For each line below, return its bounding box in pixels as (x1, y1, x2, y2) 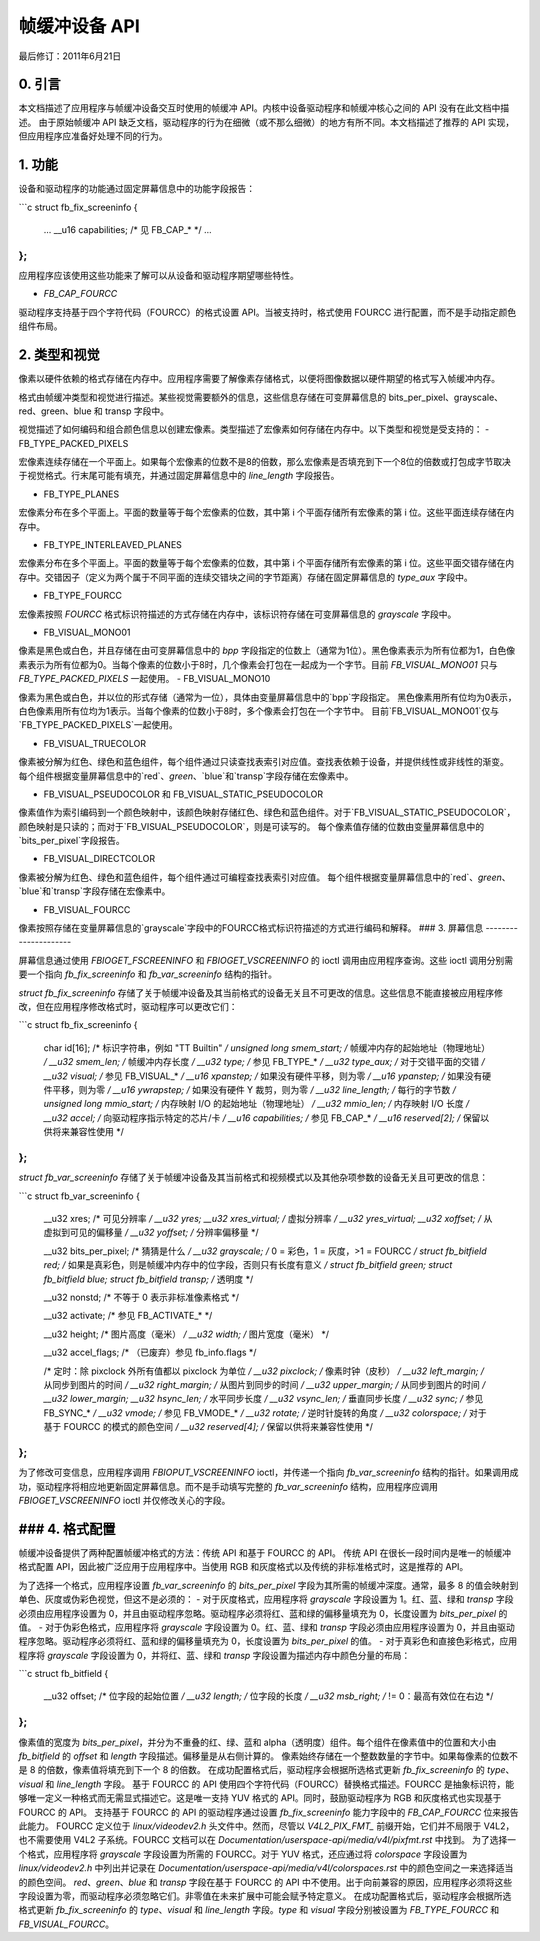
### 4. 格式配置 (18, 1520, 116, 1537)
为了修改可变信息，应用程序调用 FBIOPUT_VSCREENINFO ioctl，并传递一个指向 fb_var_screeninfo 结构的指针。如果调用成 (18, 1466, 519, 1479)
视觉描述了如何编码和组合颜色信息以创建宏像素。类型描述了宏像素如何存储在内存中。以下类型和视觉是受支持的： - (18, 423, 490, 435)
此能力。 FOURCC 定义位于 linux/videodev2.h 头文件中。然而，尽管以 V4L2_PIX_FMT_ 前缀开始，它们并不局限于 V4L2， (18, 1820, 515, 1832)
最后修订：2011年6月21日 (18, 50, 122, 62)
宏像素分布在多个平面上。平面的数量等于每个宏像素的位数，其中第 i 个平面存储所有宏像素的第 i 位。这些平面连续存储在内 (18, 506, 515, 519)
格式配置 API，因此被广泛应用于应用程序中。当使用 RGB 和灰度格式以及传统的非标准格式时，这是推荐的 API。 (18, 1561, 469, 1573)
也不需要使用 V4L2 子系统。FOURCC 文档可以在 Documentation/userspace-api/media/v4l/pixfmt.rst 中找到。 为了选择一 (18, 1834, 517, 1846)
